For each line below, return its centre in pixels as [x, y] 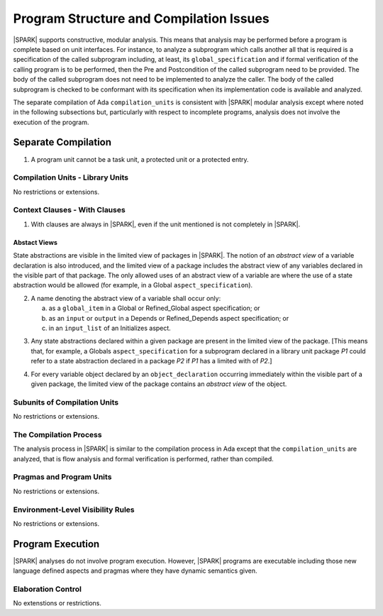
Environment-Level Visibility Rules [74, 510]
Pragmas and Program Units [62, 477]
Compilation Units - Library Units [71, 177]
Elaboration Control [47, 589]
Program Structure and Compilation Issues [141, 18]
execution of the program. [51, 122]
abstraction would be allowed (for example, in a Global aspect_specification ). [133, 285]
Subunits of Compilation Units [66, 402]
